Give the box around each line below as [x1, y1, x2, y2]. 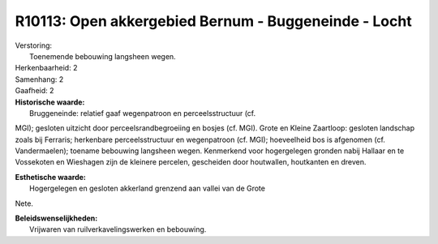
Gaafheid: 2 [15, 86, 54, 96]
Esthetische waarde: [15, 172, 87, 182]
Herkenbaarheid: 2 [15, 63, 78, 73]
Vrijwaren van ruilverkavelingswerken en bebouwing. [29, 225, 207, 234]
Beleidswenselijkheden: [15, 213, 98, 223]
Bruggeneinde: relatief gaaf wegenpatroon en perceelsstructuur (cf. [29, 108, 256, 118]
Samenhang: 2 [15, 74, 64, 84]
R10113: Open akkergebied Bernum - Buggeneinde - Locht [15, 12, 413, 30]
